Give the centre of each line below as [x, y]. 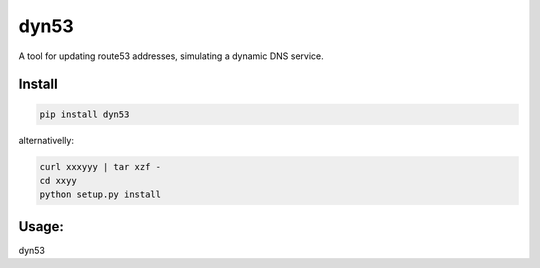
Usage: [41, 226]
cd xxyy [58, 180]
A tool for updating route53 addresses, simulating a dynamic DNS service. [171, 56]
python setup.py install [100, 194]
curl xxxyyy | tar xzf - [100, 166]
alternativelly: [46, 140]
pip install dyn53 [84, 114]
